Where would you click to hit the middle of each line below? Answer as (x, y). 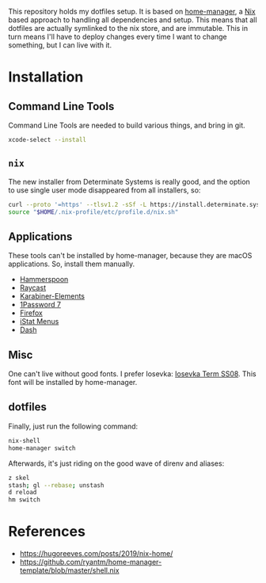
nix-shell (25, 440)
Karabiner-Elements (52, 296)
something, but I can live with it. (60, 45)
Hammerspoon (44, 280)
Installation (46, 77)
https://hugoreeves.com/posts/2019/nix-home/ (96, 554)
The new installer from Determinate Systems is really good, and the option (129, 181)
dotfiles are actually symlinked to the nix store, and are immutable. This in (128, 28)
